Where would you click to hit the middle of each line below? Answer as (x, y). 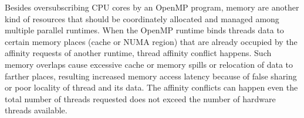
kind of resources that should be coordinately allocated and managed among (142, 18)
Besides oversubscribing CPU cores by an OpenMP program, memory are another (152, 7)
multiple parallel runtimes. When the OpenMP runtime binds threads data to (144, 30)
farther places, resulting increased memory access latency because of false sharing (151, 76)
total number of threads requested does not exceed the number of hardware (140, 98)
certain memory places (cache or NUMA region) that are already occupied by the (151, 41)
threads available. (36, 110)
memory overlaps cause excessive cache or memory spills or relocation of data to (149, 64)
